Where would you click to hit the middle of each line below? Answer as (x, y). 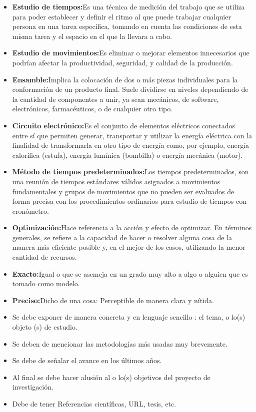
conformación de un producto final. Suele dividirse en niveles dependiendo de (130, 89)
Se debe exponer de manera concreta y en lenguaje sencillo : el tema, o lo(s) (129, 317)
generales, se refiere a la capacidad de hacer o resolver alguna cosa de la (122, 237)
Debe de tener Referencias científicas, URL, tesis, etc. (94, 404)
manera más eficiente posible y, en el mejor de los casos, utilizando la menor (129, 247)
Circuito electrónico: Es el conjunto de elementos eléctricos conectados (124, 125)
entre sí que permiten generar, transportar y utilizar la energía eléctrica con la (132, 135)
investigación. (33, 387)
